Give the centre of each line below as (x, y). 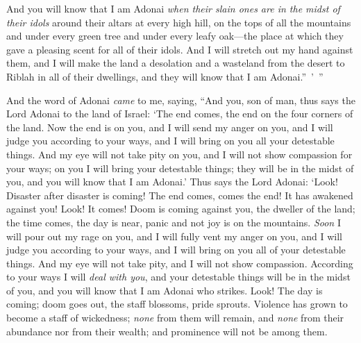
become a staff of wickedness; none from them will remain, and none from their (175, 318)
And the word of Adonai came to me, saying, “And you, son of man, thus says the (181, 100)
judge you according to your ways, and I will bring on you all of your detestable (176, 250)
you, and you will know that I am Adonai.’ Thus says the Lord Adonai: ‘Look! (172, 182)
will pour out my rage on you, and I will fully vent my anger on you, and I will (174, 236)
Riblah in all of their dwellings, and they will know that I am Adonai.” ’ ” (165, 76)
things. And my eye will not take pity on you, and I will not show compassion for (179, 154)
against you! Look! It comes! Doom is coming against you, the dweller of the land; (181, 209)
